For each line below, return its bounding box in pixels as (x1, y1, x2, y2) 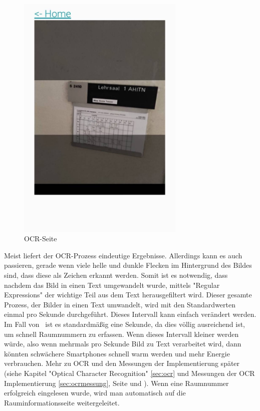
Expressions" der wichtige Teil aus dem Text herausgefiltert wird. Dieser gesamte (4, 289, 252, 300)
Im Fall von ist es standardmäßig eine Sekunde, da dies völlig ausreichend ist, (4, 318, 245, 329)
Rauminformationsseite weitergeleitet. (4, 397, 120, 407)
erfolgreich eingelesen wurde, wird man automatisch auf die (4, 387, 186, 398)
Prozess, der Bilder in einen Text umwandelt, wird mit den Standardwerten (4, 299, 236, 309)
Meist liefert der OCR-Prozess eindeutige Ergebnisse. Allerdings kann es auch (4, 250, 242, 260)
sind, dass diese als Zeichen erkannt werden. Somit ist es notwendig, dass (4, 270, 228, 280)
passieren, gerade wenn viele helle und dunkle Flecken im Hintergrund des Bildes (4, 260, 252, 270)
